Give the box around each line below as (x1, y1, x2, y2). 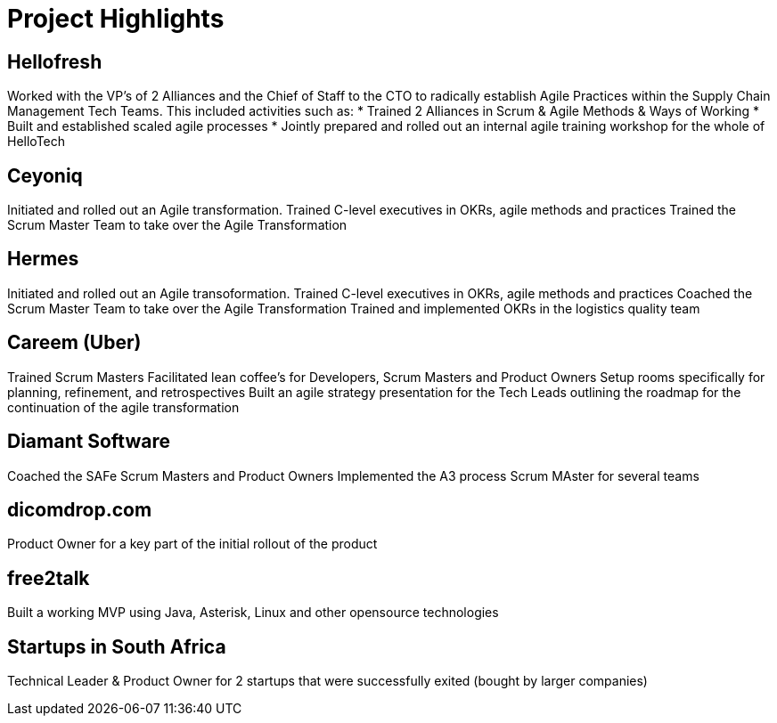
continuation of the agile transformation (7, 399, 240, 415)
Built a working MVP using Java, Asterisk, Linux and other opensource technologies (7, 605, 499, 621)
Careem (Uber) (7, 331, 142, 354)
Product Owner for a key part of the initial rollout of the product (7, 536, 378, 552)
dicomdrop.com (7, 498, 152, 521)
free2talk (7, 566, 90, 589)
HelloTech (7, 134, 66, 150)
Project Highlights (7, 4, 225, 34)
